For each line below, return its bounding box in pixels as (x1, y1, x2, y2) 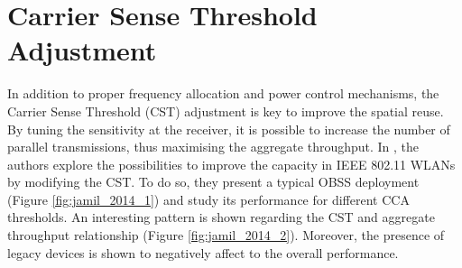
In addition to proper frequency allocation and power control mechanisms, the (7, 84, 439, 103)
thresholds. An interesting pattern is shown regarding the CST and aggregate (7, 208, 435, 226)
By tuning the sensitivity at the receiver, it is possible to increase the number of (7, 119, 450, 138)
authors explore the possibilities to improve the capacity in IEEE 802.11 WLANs (7, 154, 456, 173)
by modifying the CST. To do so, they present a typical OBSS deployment (7, 172, 420, 191)
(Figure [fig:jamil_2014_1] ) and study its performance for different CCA (7, 189, 410, 208)
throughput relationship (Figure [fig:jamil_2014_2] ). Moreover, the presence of (7, 226, 445, 245)
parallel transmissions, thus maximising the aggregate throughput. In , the (7, 137, 420, 156)
